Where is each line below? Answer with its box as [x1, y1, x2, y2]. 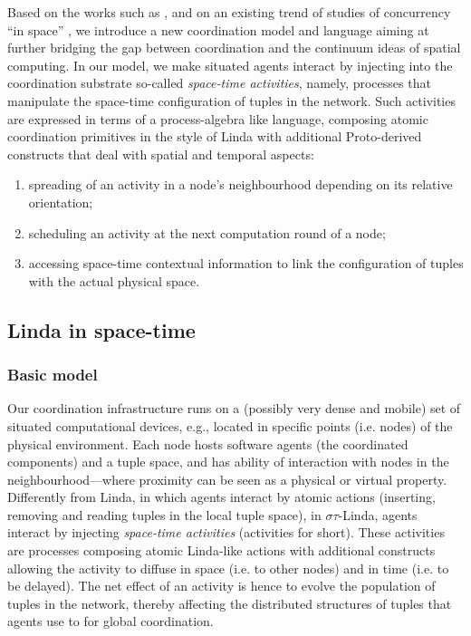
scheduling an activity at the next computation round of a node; [28, 223, 386, 242]
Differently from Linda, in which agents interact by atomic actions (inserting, [7, 487, 436, 506]
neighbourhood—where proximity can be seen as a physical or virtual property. [7, 469, 447, 488]
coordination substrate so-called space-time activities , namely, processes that [7, 73, 431, 92]
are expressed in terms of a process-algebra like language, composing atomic [7, 109, 428, 128]
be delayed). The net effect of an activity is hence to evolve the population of [7, 576, 436, 595]
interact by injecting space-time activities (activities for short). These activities [7, 523, 445, 542]
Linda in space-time [7, 315, 196, 343]
